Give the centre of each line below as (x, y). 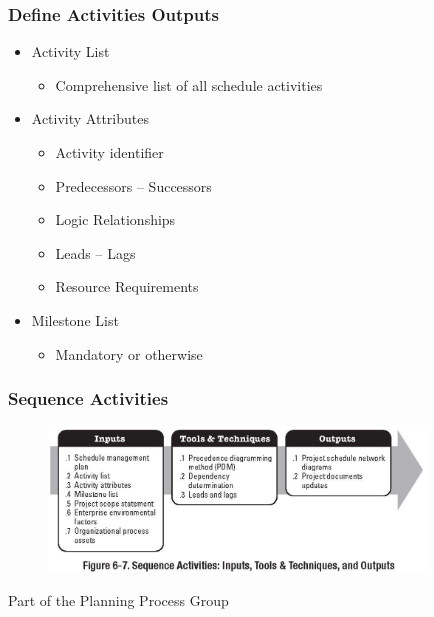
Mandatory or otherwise (129, 353)
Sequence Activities (88, 398)
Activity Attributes (90, 118)
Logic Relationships (115, 219)
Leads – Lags (95, 252)
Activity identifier (109, 152)
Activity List (70, 51)
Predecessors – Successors (133, 185)
